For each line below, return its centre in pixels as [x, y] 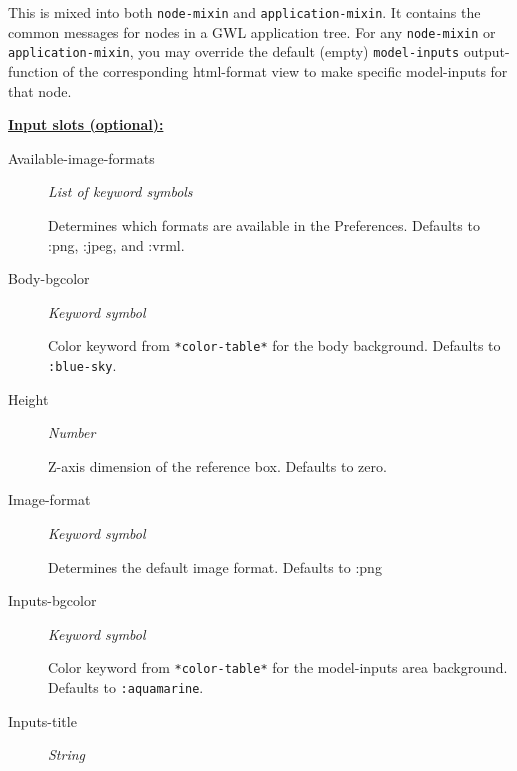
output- [486, 51]
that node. [40, 90]
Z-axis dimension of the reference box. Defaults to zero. [217, 465]
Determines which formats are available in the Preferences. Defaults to [264, 224]
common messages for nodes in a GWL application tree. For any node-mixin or [252, 31]
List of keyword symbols [120, 191]
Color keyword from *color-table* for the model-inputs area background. [278, 667]
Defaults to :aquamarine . [126, 687]
